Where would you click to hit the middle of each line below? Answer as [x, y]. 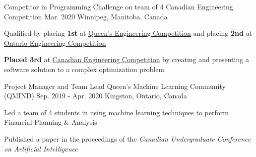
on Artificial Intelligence [41, 148]
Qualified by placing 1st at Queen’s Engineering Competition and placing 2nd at [128, 33]
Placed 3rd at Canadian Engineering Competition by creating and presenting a [127, 59]
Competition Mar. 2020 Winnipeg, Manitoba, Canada [86, 16]
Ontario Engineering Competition [55, 42]
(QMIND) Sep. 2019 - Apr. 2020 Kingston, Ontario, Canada [96, 96]
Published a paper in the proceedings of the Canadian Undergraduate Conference [128, 138]
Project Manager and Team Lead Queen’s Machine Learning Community [115, 86]
